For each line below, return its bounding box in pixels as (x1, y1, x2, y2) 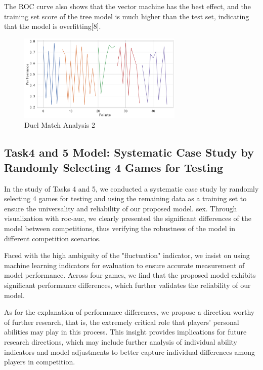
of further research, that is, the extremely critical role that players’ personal (4, 316, 239, 327)
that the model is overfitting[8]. (4, 21, 101, 31)
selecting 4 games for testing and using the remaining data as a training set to (4, 193, 247, 204)
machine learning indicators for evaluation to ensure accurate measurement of (4, 260, 245, 270)
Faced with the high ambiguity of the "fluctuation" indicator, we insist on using (4, 250, 250, 261)
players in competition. (4, 356, 75, 367)
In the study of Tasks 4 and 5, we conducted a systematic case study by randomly (4, 183, 259, 194)
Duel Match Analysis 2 (24, 120, 95, 130)
